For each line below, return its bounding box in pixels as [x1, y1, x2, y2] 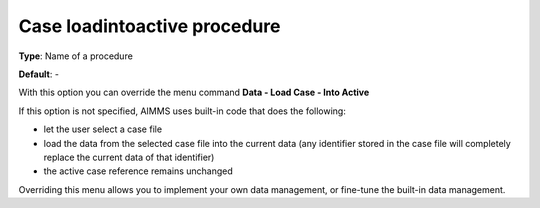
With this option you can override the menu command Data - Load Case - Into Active [18, 86, 370, 99]
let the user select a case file [43, 123, 163, 135]
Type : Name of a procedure [18, 50, 134, 62]
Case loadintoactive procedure [18, 15, 281, 37]
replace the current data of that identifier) [43, 151, 215, 163]
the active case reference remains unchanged [43, 165, 234, 177]
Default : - [18, 68, 60, 80]
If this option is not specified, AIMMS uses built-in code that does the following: [18, 105, 347, 117]
